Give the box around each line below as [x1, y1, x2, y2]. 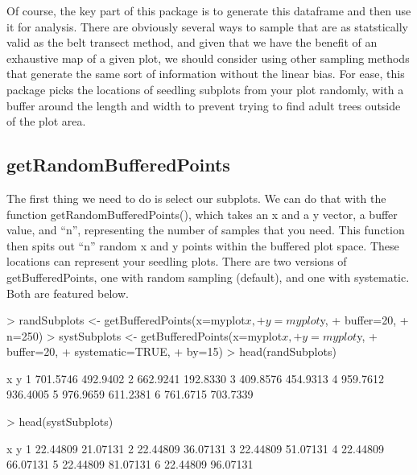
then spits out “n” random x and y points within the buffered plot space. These [6, 237, 399, 254]
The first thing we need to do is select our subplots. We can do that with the [6, 189, 386, 206]
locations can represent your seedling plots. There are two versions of [6, 253, 347, 270]
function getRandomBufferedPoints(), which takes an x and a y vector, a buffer [6, 205, 398, 222]
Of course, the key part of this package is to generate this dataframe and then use [6, 2, 411, 19]
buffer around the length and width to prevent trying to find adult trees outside [6, 97, 401, 114]
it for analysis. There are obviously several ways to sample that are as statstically [6, 18, 408, 35]
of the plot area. [6, 113, 86, 130]
